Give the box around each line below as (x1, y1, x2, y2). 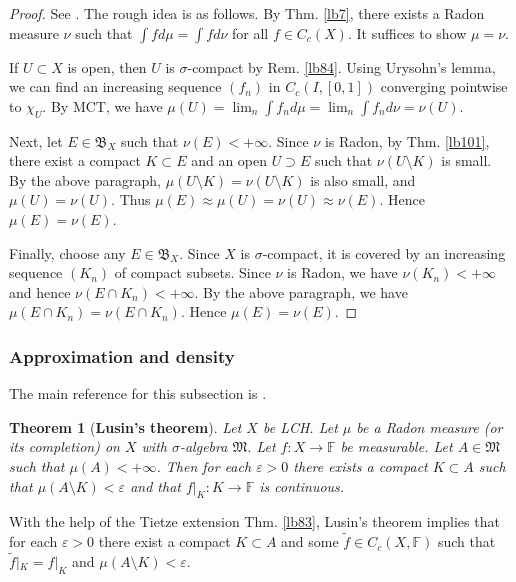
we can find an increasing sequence (9, 76, 222, 97)
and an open (191, 150, 267, 171)
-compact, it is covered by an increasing (262, 242, 506, 263)
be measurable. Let (340, 436, 453, 457)
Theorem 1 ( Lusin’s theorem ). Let (9, 416, 242, 437)
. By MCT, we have (42, 95, 163, 116)
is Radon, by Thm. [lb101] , (324, 130, 490, 151)
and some (281, 531, 339, 552)
